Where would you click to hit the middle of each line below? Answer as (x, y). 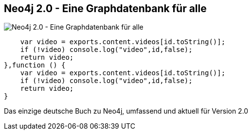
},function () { (35, 65)
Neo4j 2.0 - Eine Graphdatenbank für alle (105, 8)
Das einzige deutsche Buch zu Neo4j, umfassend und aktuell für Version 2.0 (126, 111)
